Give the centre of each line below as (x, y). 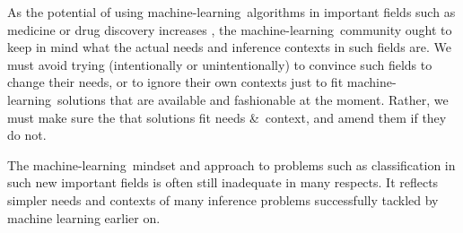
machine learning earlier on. (84, 217)
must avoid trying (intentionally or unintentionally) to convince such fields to (220, 64)
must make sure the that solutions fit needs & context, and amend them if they (227, 117)
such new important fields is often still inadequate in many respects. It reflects (223, 182)
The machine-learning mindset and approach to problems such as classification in (231, 164)
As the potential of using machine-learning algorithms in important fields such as (231, 12)
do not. (27, 135)
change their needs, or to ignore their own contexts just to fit (175, 82)
